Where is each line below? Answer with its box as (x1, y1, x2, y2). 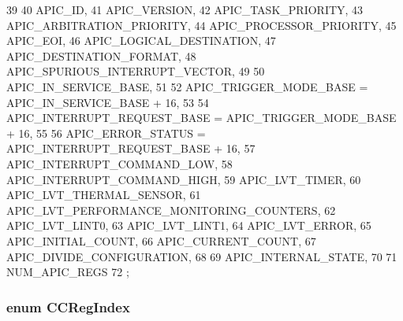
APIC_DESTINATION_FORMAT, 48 (6, 47, 196, 64)
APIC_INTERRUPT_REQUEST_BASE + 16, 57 (6, 140, 256, 157)
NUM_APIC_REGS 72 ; (6, 264, 129, 280)
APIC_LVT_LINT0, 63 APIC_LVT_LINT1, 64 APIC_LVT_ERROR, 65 (6, 217, 371, 234)
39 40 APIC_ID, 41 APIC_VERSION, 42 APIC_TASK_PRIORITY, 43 (6, 2, 364, 17)
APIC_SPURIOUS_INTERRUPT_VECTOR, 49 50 (6, 63, 265, 79)
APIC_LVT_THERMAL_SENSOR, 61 (6, 186, 201, 203)
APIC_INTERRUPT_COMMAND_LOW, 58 (6, 155, 233, 172)
